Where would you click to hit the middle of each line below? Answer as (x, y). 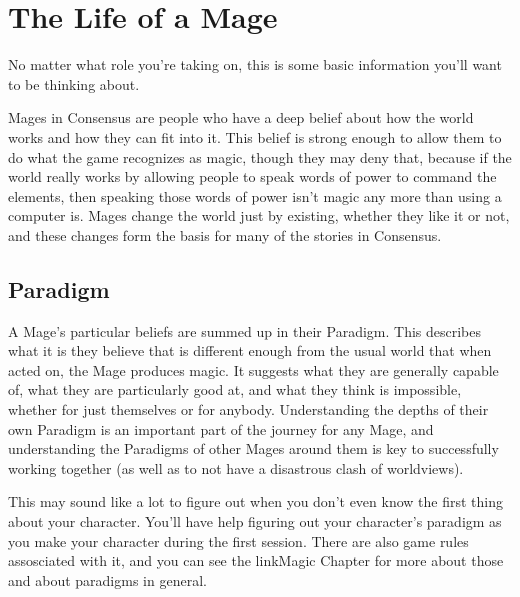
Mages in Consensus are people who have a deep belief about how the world (241, 117)
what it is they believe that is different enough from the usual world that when (250, 350)
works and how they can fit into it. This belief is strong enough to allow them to (255, 136)
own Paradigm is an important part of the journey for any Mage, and (221, 428)
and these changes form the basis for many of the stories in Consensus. (225, 234)
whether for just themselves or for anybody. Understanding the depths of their (248, 409)
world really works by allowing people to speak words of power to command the (252, 176)
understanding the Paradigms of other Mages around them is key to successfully (253, 448)
